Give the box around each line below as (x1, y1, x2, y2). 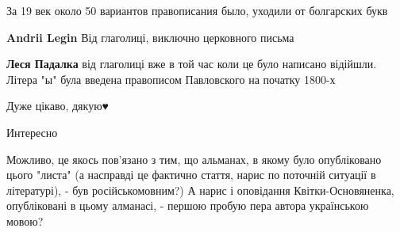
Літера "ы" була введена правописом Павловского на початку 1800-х (6, 70, 336, 87)
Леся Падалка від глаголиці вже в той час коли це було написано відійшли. (6, 55, 377, 72)
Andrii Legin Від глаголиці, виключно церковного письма (6, 29, 294, 45)
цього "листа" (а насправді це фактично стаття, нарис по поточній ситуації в (6, 166, 376, 183)
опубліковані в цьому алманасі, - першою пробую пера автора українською (6, 197, 369, 214)
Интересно (6, 124, 58, 140)
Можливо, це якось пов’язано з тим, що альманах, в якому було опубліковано (6, 150, 382, 167)
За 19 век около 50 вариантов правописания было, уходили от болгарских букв (6, 2, 388, 18)
